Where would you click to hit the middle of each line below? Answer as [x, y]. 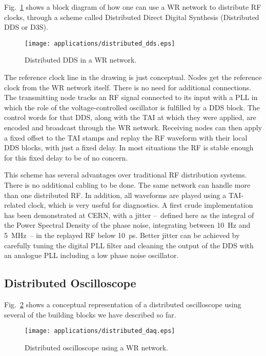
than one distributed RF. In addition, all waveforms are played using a [115, 195]
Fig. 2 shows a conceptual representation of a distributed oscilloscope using [123, 304]
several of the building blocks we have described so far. [90, 314]
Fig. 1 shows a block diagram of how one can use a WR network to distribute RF [133, 7]
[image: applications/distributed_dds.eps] [100, 43]
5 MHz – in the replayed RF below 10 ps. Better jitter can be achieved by [122, 235]
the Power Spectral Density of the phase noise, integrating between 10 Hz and [127, 225]
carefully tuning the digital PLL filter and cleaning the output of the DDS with [129, 245]
